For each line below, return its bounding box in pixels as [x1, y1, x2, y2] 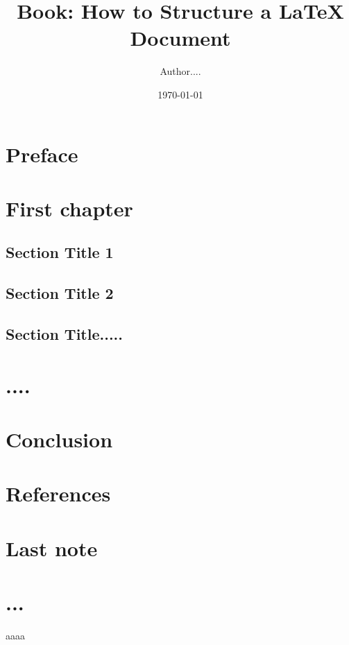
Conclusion [6, 424, 113, 453]
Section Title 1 [6, 241, 114, 263]
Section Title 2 [6, 282, 114, 304]
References [6, 479, 111, 508]
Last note [6, 533, 98, 562]
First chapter [6, 193, 133, 222]
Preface [6, 139, 78, 168]
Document [130, 24, 231, 52]
